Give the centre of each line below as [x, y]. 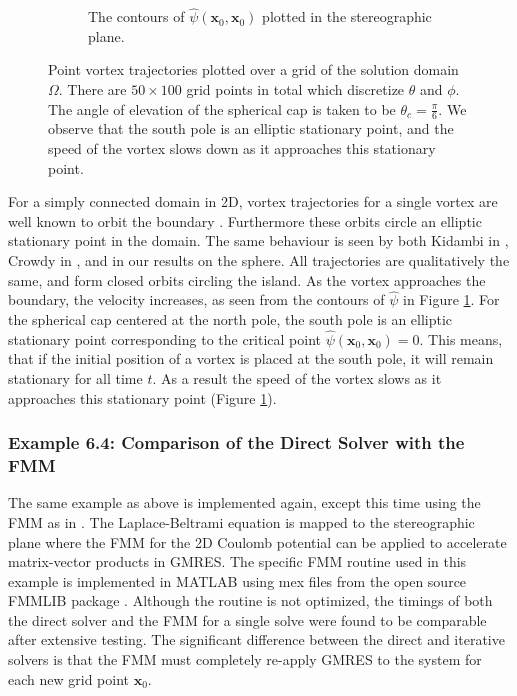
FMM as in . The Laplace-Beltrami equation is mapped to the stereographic [241, 521]
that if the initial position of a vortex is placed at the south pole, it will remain [251, 358]
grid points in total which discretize [295, 89]
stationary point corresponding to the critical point [165, 338]
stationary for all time [75, 377]
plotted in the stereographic [347, 16]
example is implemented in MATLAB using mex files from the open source [237, 580]
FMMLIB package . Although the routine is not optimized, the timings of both [250, 600]
